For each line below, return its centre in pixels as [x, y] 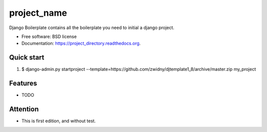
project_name [38, 13]
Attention [24, 109]
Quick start [27, 57]
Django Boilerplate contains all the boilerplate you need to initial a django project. [92, 28]
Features [23, 83]
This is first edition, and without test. [59, 121]
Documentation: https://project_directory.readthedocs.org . [81, 43]
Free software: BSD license [49, 36]
